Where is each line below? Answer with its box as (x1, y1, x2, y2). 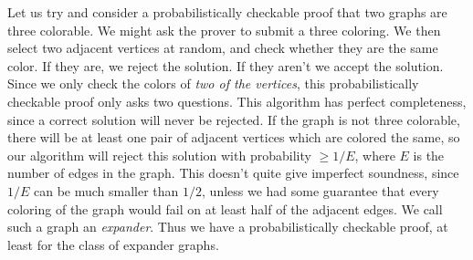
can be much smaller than (34, 181, 179, 200)
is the (413, 145, 445, 164)
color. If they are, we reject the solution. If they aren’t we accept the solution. (7, 56, 444, 75)
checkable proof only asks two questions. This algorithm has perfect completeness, (7, 91, 467, 110)
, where (354, 145, 395, 164)
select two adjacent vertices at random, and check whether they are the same (7, 38, 438, 57)
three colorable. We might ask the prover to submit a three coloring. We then (7, 20, 441, 39)
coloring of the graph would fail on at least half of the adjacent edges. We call (7, 199, 443, 218)
